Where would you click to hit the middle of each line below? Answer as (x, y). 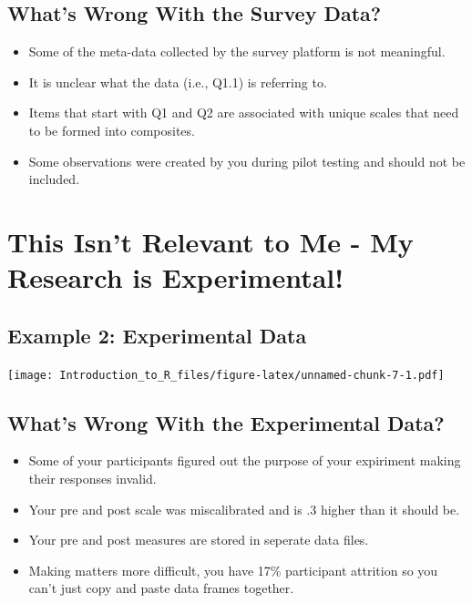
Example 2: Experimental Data (157, 335)
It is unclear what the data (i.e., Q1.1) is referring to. (178, 82)
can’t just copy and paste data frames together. (161, 588)
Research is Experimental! (176, 277)
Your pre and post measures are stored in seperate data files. (199, 540)
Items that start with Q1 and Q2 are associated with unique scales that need (244, 112)
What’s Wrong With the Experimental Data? (226, 422)
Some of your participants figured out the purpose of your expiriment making (245, 460)
